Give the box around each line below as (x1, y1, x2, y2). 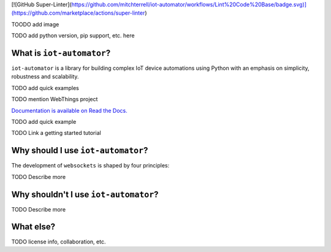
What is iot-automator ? (11, 48, 111, 58)
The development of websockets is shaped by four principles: (11, 162, 170, 169)
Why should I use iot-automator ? (11, 145, 148, 156)
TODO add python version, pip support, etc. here (11, 32, 135, 39)
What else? (11, 221, 55, 232)
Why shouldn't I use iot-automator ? (11, 189, 159, 199)
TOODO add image (11, 20, 59, 28)
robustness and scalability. (11, 73, 79, 80)
